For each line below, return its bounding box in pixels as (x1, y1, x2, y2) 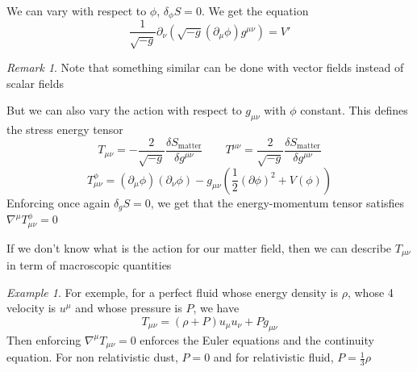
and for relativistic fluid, (213, 349, 334, 366)
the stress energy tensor (6, 121, 123, 138)
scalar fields (6, 74, 64, 91)
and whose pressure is (75, 299, 182, 316)
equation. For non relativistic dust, (6, 349, 178, 366)
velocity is (6, 299, 56, 316)
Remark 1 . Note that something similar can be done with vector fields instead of (6, 59, 404, 76)
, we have (193, 299, 240, 316)
